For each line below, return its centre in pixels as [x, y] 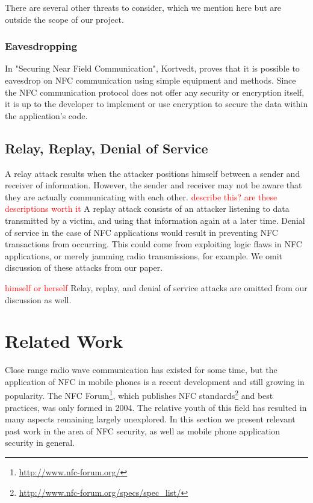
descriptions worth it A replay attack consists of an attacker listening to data [147, 208]
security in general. [40, 443]
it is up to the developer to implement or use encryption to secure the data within [156, 104]
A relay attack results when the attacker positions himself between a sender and [153, 173]
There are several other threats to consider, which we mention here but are [143, 7]
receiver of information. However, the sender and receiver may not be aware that [153, 185]
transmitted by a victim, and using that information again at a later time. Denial [155, 220]
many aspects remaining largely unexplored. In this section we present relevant [150, 419]
